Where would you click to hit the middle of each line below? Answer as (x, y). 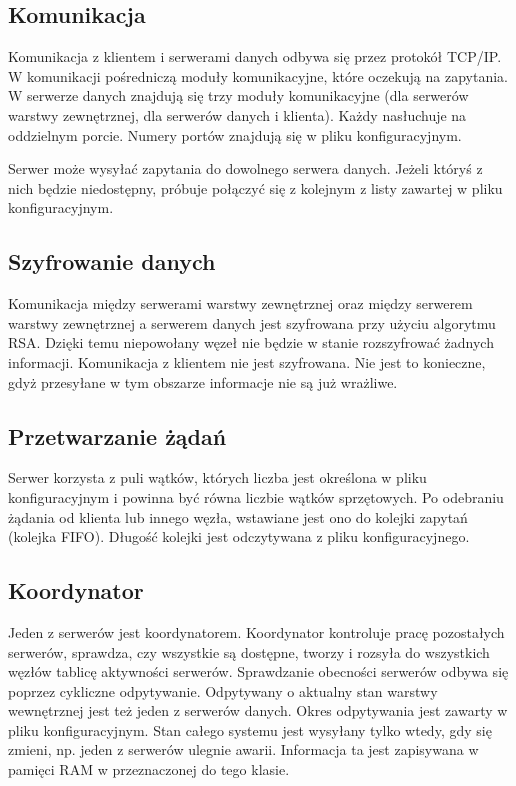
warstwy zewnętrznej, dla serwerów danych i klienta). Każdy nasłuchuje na (237, 114)
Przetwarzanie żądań (117, 435)
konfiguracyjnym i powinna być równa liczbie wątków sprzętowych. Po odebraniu (256, 496)
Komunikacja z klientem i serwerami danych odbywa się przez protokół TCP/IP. (255, 56)
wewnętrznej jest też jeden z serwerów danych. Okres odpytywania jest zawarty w (258, 710)
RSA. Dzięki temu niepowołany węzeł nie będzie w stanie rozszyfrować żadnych (251, 342)
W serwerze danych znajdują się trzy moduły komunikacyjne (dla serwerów (238, 95)
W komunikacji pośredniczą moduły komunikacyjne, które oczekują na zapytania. (258, 75)
